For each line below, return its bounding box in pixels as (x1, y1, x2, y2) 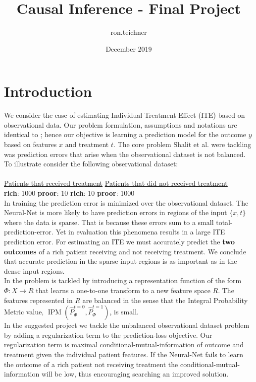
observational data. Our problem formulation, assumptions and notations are (4, 119, 237, 130)
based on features (4, 139, 57, 150)
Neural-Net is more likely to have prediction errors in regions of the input (4, 207, 227, 218)
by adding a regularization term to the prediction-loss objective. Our (4, 329, 212, 340)
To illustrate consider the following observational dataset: (4, 158, 178, 169)
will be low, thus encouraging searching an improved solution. (41, 369, 229, 379)
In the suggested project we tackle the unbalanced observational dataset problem (4, 320, 250, 330)
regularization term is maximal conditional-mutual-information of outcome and (4, 339, 244, 350)
